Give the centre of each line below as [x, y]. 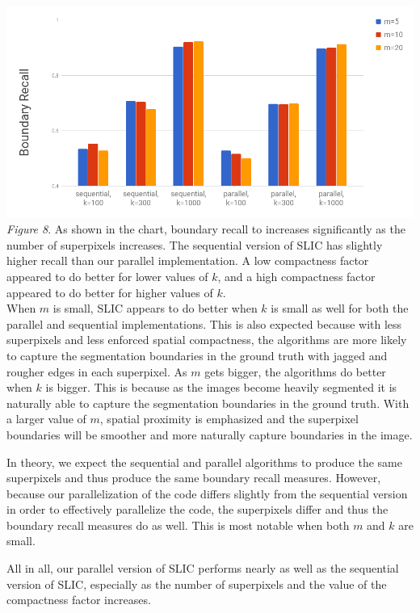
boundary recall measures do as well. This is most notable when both [178, 525]
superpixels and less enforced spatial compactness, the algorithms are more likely [207, 340]
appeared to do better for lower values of [107, 276]
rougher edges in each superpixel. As [97, 371]
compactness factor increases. [79, 600]
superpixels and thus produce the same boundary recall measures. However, [194, 478]
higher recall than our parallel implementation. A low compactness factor [188, 260]
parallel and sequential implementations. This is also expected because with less [204, 323]
